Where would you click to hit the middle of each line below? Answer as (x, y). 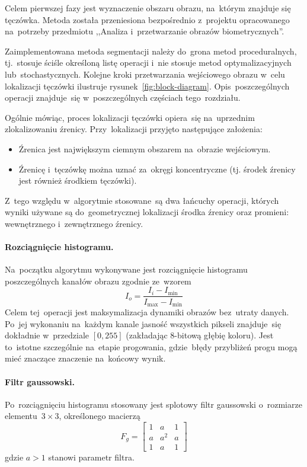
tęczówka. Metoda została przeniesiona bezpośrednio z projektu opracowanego (147, 19)
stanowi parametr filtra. (91, 457)
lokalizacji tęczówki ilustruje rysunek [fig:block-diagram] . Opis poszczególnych (147, 86)
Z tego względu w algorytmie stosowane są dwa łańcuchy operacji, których (142, 200)
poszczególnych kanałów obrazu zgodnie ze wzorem (98, 281)
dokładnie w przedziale (47, 335)
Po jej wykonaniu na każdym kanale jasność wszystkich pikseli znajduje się (143, 323)
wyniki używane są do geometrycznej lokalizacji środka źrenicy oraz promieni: (147, 212)
